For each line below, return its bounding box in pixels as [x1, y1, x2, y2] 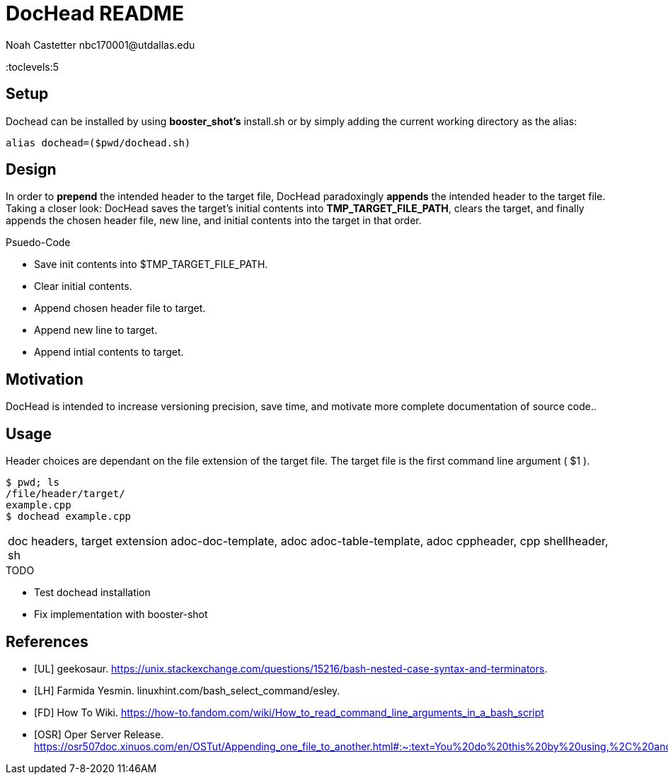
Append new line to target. [34, 324, 158, 337]
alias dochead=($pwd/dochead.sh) [6, 136, 191, 149]
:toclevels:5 [6, 60, 59, 73]
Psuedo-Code [6, 236, 71, 249]
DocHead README [6, 1, 184, 25]
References [6, 632, 88, 651]
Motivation [6, 370, 83, 388]
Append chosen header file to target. [34, 302, 206, 315]
